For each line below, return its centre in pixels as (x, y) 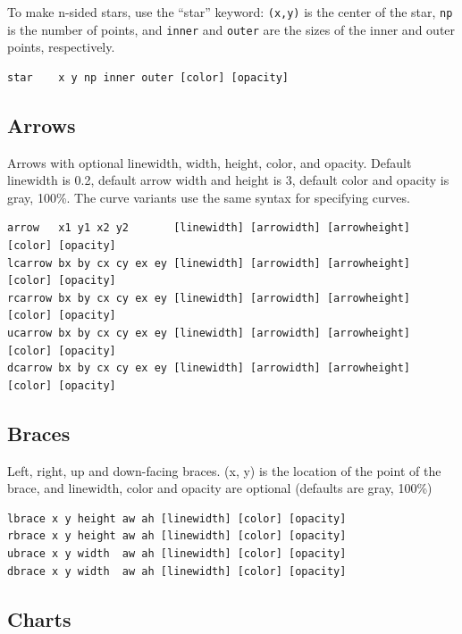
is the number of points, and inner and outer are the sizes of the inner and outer (231, 29)
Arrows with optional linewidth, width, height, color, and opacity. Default (210, 162)
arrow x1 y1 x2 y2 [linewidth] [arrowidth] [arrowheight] (209, 228)
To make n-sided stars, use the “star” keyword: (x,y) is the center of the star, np (230, 12)
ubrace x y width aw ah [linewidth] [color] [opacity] (177, 554)
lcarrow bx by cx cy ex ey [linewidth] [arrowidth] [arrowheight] (209, 263)
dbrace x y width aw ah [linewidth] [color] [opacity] (177, 571)
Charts (39, 618)
